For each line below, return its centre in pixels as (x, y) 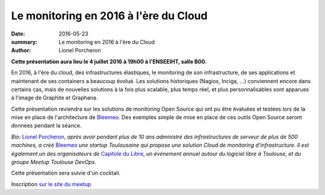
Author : (21, 51)
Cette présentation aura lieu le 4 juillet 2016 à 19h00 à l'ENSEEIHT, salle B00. (109, 61)
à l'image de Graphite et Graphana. (54, 98)
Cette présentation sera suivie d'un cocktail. (66, 173)
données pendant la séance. (46, 126)
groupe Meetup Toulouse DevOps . (54, 162)
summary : (24, 42)
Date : (18, 34)
